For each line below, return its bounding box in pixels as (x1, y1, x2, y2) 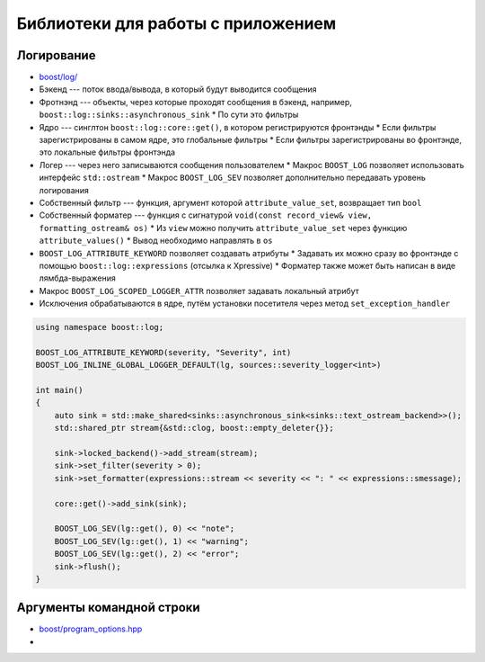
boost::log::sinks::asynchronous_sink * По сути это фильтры (39, 109, 299, 121)
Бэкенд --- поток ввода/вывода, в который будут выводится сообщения (39, 84, 318, 94)
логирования (39, 184, 90, 195)
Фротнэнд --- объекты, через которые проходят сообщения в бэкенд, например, (39, 96, 352, 107)
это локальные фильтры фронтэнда (39, 147, 175, 157)
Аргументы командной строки (16, 600, 201, 615)
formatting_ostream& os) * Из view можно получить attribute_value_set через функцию (39, 222, 408, 233)
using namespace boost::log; (35, 322, 164, 333)
